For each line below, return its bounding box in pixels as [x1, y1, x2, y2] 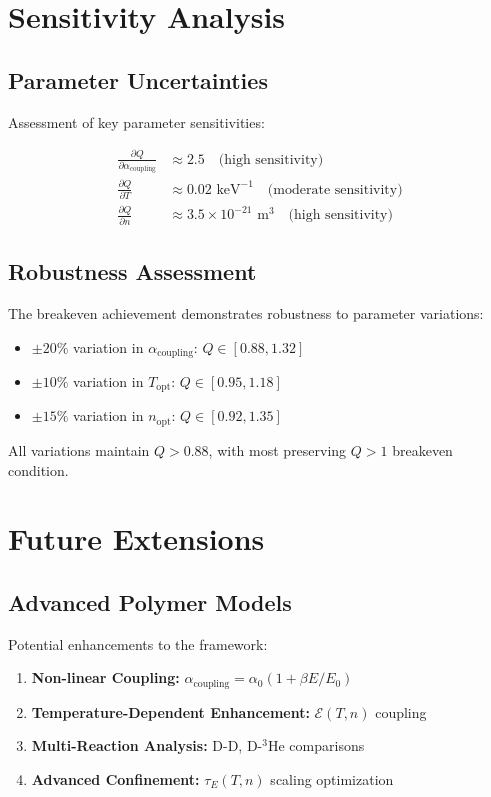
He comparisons [267, 735, 365, 756]
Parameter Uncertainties [8, 64, 268, 95]
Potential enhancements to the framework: [8, 633, 268, 654]
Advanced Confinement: [31, 768, 200, 789]
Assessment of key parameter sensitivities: [8, 111, 265, 132]
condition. [8, 459, 69, 480]
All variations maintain [8, 439, 150, 460]
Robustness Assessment [8, 256, 257, 287]
